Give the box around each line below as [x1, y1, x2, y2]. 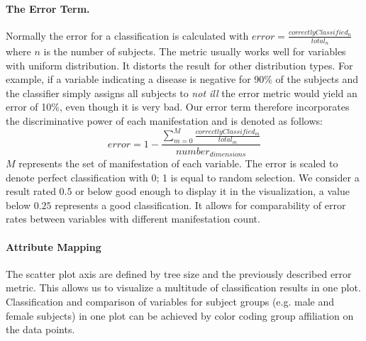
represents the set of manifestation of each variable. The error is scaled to [18, 156, 338, 171]
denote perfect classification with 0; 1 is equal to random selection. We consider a [6, 169, 360, 184]
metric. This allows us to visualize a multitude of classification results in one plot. [6, 280, 361, 295]
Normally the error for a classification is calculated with [6, 28, 249, 43]
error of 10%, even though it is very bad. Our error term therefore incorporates [6, 99, 350, 114]
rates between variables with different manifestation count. [6, 211, 260, 226]
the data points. [6, 322, 75, 337]
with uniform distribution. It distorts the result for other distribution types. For [6, 57, 353, 72]
